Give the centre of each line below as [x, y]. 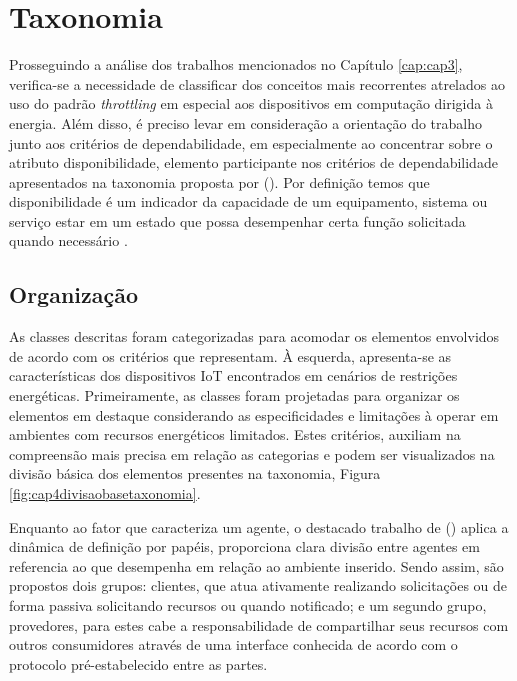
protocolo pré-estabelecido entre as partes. [138, 663]
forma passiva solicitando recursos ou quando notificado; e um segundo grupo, [248, 604]
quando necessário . [68, 240]
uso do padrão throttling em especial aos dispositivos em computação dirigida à [251, 103]
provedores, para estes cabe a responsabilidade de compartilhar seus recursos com [259, 624]
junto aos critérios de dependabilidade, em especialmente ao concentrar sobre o [251, 142]
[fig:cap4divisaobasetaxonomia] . [105, 493]
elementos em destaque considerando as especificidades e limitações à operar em [254, 414]
